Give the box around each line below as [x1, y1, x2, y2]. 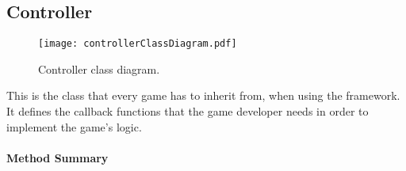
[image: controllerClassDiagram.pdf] [38, 38, 237, 50]
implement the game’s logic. [6, 118, 142, 135]
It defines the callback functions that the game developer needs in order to [6, 103, 369, 120]
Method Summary [6, 149, 109, 165]
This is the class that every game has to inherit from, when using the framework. [6, 87, 400, 104]
